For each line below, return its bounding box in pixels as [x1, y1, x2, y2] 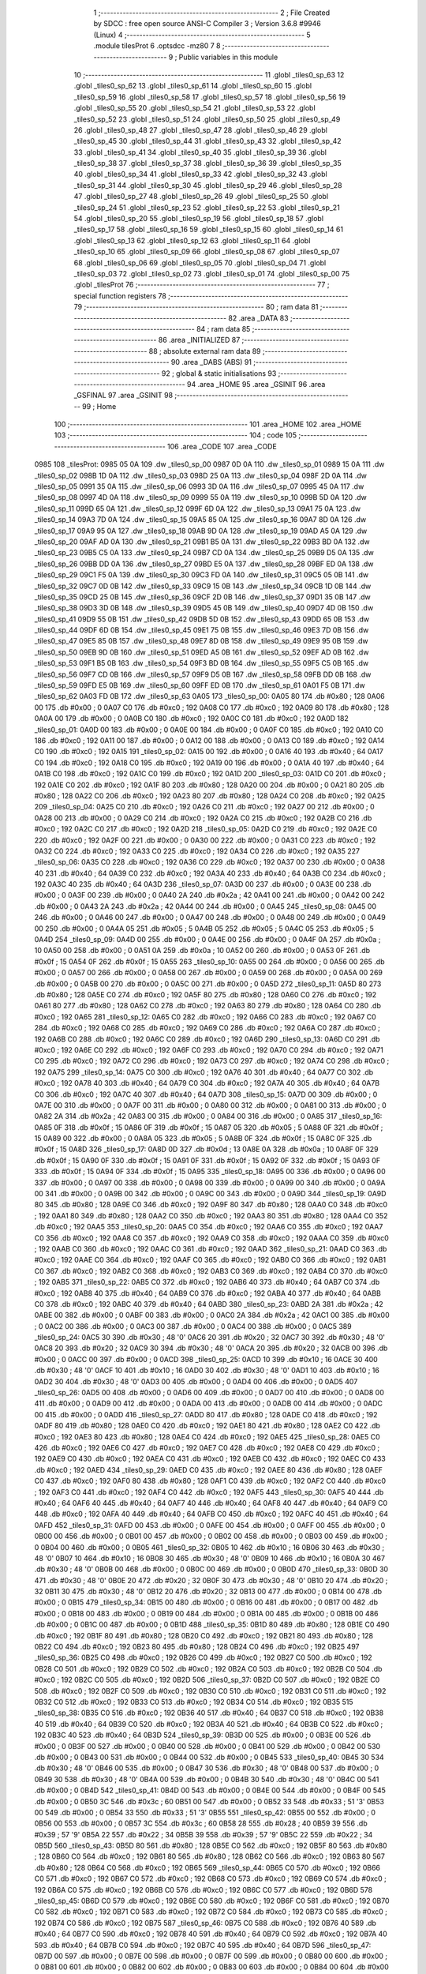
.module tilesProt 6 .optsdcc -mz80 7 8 [93, 41, 221, 51]
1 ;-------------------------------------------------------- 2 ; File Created [93, 8, 331, 17]
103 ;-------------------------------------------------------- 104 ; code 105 [54, 430, 297, 440]
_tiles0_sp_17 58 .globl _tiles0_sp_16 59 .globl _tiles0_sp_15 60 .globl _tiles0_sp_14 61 [73, 225, 343, 235]
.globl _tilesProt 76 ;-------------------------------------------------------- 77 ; [73, 280, 330, 290]
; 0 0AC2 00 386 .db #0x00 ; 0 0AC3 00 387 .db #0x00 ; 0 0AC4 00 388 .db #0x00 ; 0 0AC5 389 [34, 1321, 352, 1330]
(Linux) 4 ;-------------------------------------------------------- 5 [93, 30, 311, 39]
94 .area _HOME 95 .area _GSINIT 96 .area [186, 379, 326, 388]
